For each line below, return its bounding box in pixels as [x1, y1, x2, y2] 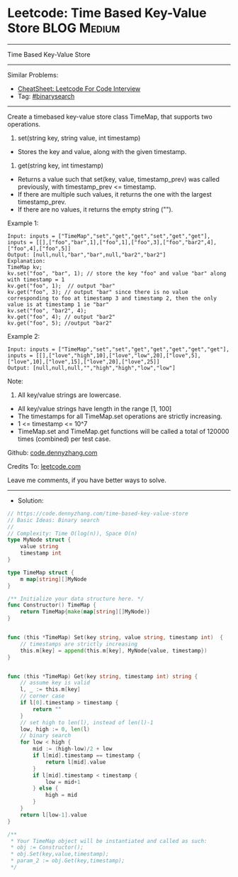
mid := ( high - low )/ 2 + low [33, 746, 113, 753]
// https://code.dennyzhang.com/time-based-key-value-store [7, 510, 189, 517]
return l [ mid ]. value [45, 758, 106, 766]
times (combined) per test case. [17, 435, 111, 443]
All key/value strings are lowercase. [17, 391, 122, 399]
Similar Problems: [7, 70, 59, 79]
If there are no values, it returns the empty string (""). [17, 205, 174, 214]
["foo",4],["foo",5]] [7, 245, 72, 252]
